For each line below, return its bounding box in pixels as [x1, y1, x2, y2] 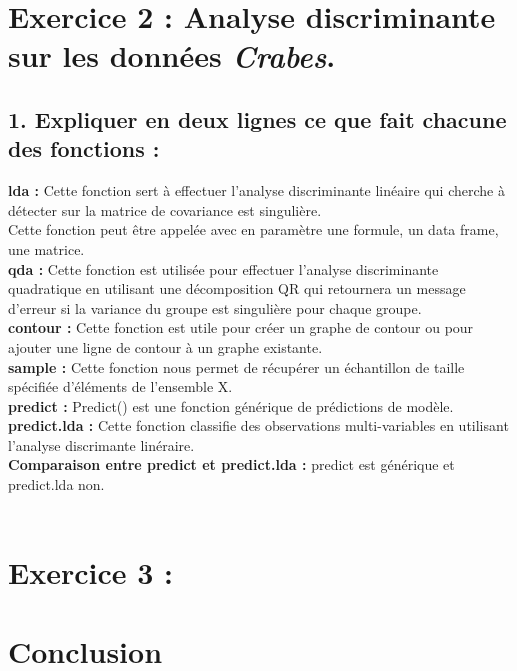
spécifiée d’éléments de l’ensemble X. [8, 376, 233, 397]
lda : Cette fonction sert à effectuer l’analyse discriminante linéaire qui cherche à [8, 180, 505, 201]
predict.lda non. [8, 474, 105, 495]
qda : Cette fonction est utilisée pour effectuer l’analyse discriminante [8, 258, 439, 279]
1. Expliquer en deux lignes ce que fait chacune [8, 103, 507, 134]
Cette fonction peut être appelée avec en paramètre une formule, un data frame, [8, 219, 499, 240]
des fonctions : [8, 133, 160, 164]
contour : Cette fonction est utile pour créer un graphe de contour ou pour [8, 317, 474, 338]
